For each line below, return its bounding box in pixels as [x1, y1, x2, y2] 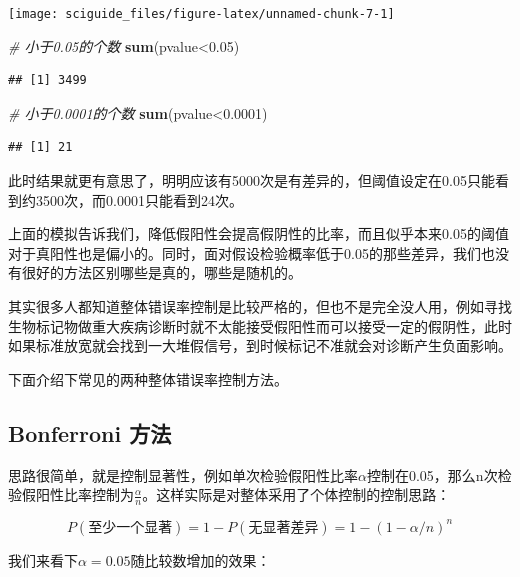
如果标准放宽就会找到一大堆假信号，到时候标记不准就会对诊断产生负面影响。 [8, 335, 512, 356]
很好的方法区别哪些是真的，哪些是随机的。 [21, 262, 302, 283]
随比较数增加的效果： [130, 549, 271, 570]
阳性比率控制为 [35, 484, 134, 505]
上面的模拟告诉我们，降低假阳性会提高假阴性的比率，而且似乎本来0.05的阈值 [8, 223, 509, 244]
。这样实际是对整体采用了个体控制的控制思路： [142, 484, 451, 505]
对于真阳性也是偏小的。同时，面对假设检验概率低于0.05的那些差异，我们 [8, 242, 481, 263]
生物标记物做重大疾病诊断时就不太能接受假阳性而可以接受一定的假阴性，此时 [8, 315, 512, 336]
